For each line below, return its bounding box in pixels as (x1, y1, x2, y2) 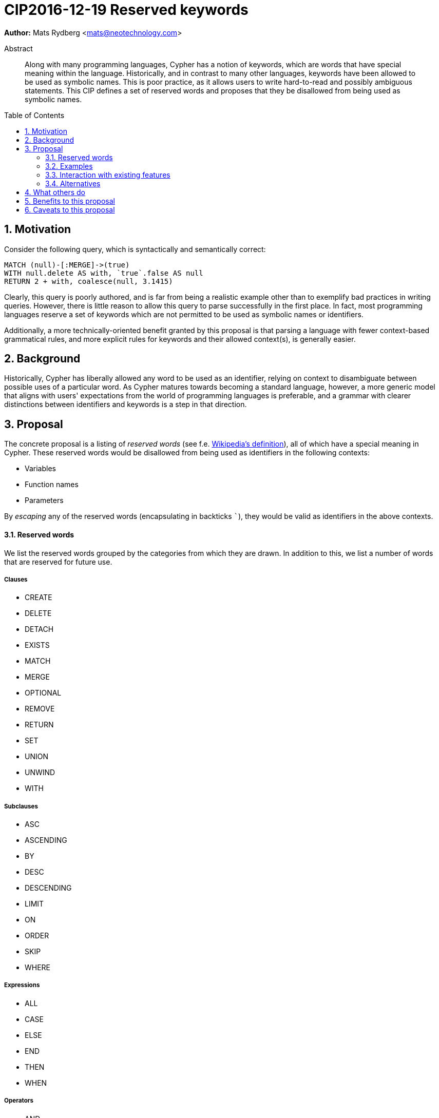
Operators (4, 1097, 33, 1105)
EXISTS (25, 641, 50, 650)
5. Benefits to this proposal (25, 196, 115, 205)
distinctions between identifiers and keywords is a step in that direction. (4, 400, 247, 409)
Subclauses (4, 802, 39, 810)
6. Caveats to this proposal (25, 205, 115, 214)
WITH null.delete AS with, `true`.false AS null (4, 268, 203, 277)
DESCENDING (25, 883, 72, 893)
